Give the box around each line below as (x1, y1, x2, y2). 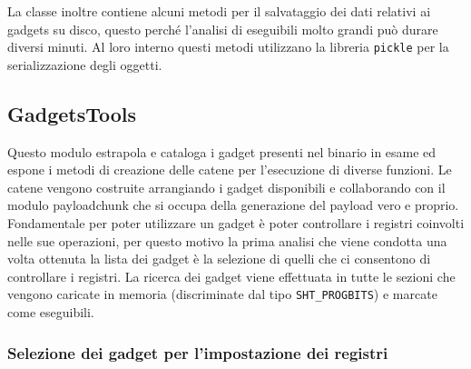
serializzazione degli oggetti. (7, 55, 162, 74)
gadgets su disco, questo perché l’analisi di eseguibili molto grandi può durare (7, 19, 438, 38)
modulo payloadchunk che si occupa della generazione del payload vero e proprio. (7, 195, 459, 214)
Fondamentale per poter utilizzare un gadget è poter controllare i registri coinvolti (7, 214, 465, 233)
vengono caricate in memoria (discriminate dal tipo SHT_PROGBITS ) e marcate (7, 284, 437, 304)
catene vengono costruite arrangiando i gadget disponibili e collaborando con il (7, 177, 446, 196)
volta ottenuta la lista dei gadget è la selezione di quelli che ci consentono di (7, 249, 431, 268)
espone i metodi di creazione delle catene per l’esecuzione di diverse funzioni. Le (7, 160, 452, 179)
